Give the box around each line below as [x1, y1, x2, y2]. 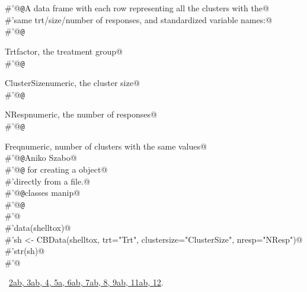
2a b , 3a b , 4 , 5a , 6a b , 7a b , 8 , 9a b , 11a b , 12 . [9, 276, 164, 288]
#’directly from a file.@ [5, 174, 90, 187]
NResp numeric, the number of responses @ [5, 108, 157, 120]
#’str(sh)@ [5, 245, 45, 257]
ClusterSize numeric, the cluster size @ [5, 77, 140, 89]
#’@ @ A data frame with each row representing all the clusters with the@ [5, 2, 269, 14]
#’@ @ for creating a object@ [5, 163, 108, 175]
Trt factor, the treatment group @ [5, 45, 123, 57]
